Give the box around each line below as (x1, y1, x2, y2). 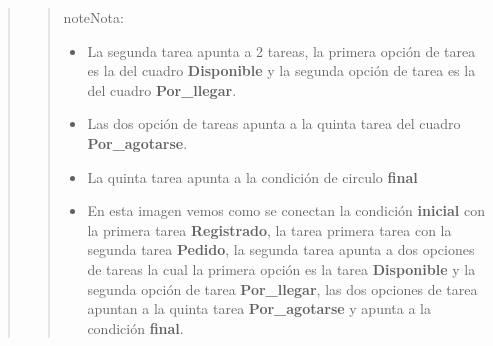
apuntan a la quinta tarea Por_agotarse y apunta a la (87, 298, 431, 319)
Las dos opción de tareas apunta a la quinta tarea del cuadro (87, 113, 461, 134)
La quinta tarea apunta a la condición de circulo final (87, 166, 418, 187)
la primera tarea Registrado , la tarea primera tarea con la (87, 219, 452, 240)
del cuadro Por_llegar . (87, 79, 237, 100)
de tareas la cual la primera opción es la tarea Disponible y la (87, 258, 476, 279)
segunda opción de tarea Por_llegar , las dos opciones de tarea (87, 278, 478, 299)
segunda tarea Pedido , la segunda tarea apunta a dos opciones (87, 239, 475, 260)
